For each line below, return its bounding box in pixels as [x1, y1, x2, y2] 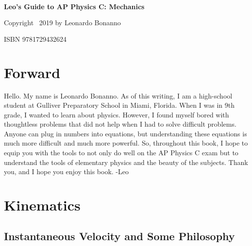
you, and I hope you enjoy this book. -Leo [4, 166, 129, 177]
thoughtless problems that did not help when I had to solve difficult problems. [4, 119, 236, 129]
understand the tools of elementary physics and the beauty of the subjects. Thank [4, 157, 248, 167]
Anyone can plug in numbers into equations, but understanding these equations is [4, 128, 247, 138]
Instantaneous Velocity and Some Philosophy [4, 228, 235, 243]
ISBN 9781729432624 [4, 33, 67, 44]
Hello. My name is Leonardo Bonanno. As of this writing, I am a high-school [4, 90, 233, 100]
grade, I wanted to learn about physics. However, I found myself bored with [4, 109, 229, 119]
